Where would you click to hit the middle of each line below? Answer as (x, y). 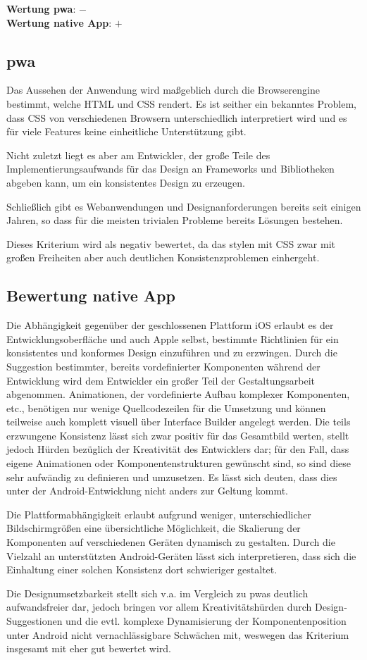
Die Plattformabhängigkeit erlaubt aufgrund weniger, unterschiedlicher (159, 514)
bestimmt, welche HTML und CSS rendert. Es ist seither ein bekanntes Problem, (181, 103)
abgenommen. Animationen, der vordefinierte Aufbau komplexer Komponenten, (178, 394)
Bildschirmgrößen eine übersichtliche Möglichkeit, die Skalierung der (154, 528)
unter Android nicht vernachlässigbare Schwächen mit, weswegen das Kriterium (178, 634)
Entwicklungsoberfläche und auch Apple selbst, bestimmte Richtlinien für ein (173, 338)
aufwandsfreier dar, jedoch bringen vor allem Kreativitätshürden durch (159, 607)
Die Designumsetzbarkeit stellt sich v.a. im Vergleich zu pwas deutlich (157, 593)
